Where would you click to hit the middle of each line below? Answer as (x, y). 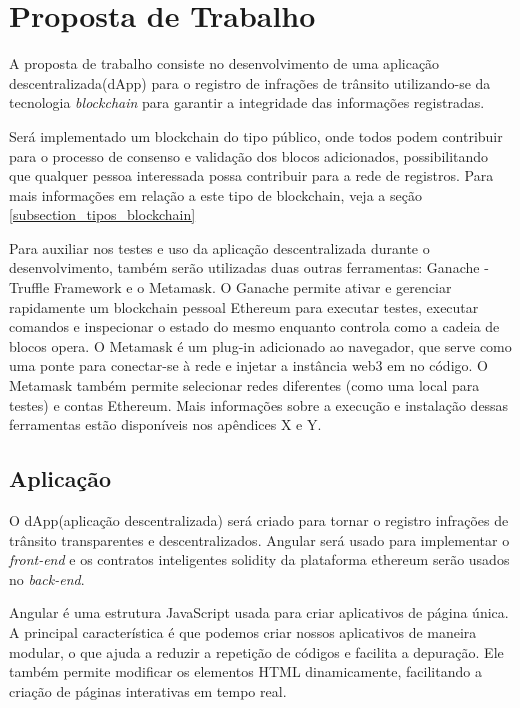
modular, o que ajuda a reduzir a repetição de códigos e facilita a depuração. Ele (256, 651)
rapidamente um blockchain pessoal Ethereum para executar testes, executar (244, 306)
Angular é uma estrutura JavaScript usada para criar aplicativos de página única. (259, 612)
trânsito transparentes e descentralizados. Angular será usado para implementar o (259, 539)
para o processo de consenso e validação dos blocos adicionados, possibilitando (249, 155)
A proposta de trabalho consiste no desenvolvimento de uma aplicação (224, 63)
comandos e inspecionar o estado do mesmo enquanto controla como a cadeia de (254, 326)
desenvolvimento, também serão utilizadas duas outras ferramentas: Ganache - (249, 267)
